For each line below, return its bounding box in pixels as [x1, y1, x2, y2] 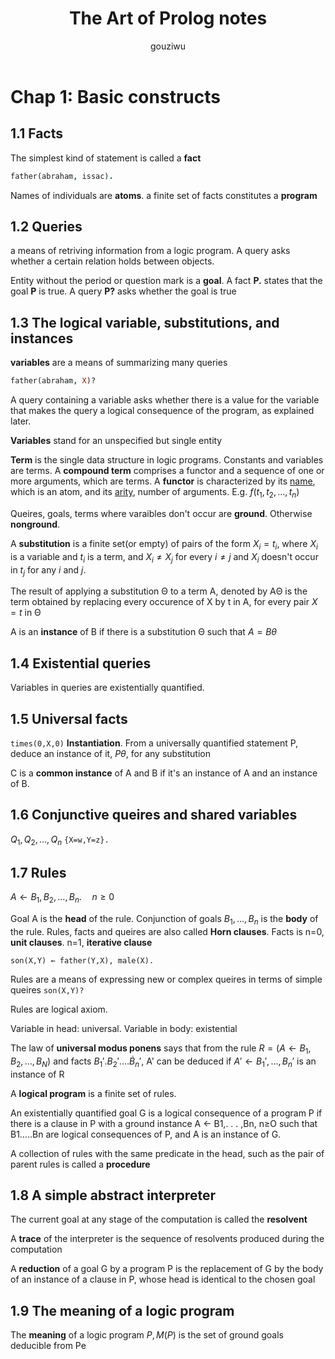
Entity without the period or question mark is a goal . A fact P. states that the [10, 275, 323, 287]
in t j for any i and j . [10, 563, 87, 578]
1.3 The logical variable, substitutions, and [10, 314, 280, 331]
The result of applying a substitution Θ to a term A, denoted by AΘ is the [10, 585, 308, 597]
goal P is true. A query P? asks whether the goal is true [10, 285, 237, 297]
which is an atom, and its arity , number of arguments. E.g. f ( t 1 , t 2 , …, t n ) [10, 486, 300, 500]
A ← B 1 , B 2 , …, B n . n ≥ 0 [10, 891, 115, 906]
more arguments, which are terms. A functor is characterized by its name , [10, 475, 316, 487]
